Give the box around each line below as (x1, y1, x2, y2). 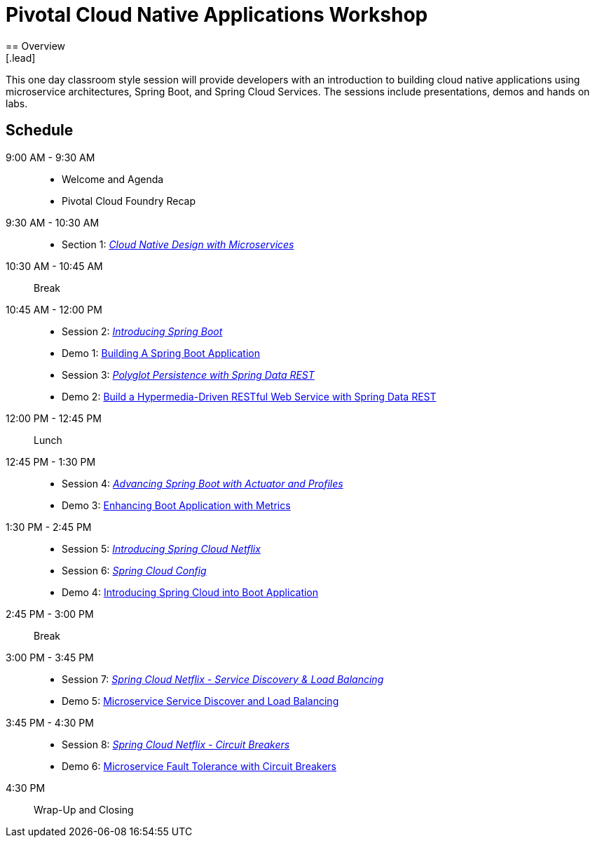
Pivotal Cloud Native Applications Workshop (6, 3, 428, 27)
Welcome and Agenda (62, 173, 164, 185)
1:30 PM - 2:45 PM (6, 520, 92, 533)
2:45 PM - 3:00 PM (6, 607, 94, 620)
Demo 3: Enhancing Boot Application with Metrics (62, 499, 291, 511)
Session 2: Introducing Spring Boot (62, 325, 223, 337)
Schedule (6, 121, 74, 140)
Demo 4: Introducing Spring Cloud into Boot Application (62, 586, 319, 598)
